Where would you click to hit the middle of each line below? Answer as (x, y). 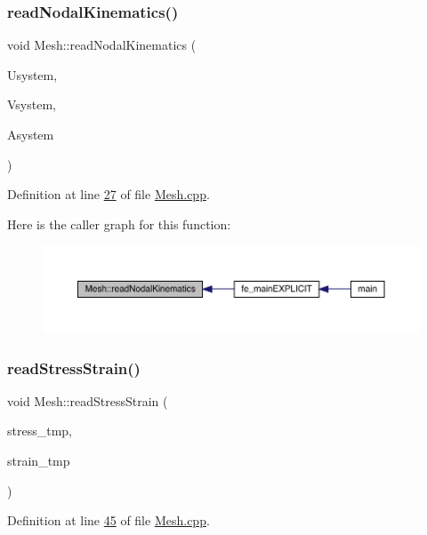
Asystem (31, 134)
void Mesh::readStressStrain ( (88, 400)
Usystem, (32, 74)
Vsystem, (32, 104)
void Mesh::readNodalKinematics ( (102, 45)
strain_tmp (39, 460)
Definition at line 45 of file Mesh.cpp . (109, 520)
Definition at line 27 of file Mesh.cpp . (109, 194)
